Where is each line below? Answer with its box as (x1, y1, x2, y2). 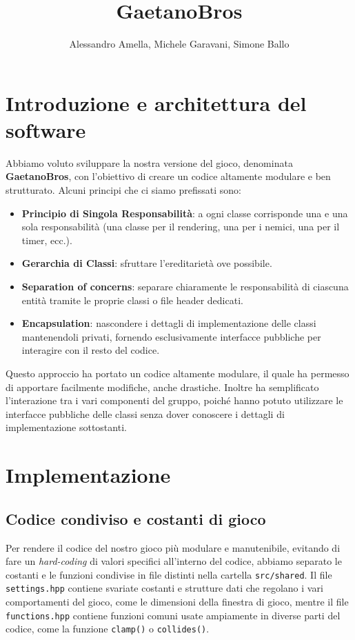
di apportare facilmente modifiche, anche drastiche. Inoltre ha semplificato (6, 379, 319, 394)
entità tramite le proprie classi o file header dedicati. (21, 292, 243, 307)
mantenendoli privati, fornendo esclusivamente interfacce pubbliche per (21, 329, 321, 343)
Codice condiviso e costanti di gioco (6, 508, 266, 529)
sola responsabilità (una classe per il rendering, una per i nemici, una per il (21, 219, 340, 234)
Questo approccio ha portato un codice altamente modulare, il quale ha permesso (6, 366, 349, 380)
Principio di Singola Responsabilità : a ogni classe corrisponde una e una (21, 206, 348, 220)
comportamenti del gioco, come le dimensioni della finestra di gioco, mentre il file (6, 594, 349, 609)
